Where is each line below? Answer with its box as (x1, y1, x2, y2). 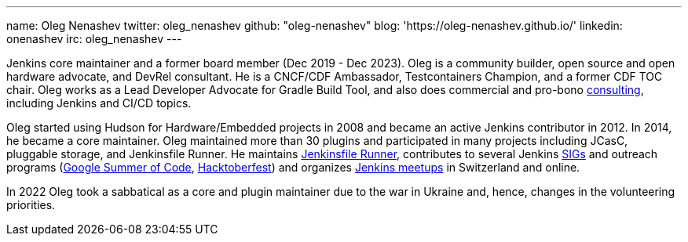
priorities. (6, 198, 56, 211)
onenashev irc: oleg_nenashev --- (6, 32, 182, 45)
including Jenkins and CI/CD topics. (6, 96, 192, 110)
